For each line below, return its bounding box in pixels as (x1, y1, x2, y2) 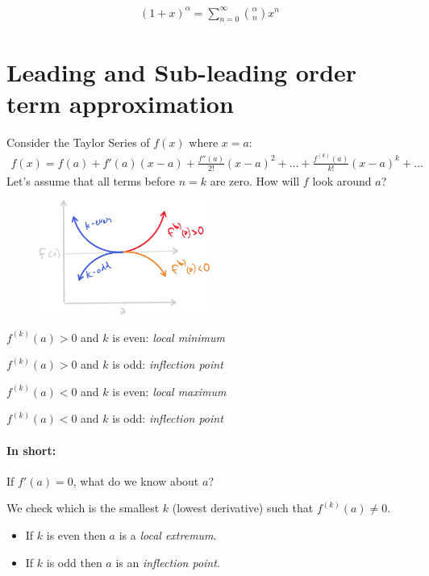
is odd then (46, 553, 102, 570)
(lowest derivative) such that (172, 499, 314, 516)
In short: (6, 441, 56, 458)
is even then (46, 526, 106, 543)
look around (312, 172, 372, 189)
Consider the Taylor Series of (6, 133, 150, 150)
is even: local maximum (112, 382, 227, 399)
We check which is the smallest (6, 499, 160, 516)
